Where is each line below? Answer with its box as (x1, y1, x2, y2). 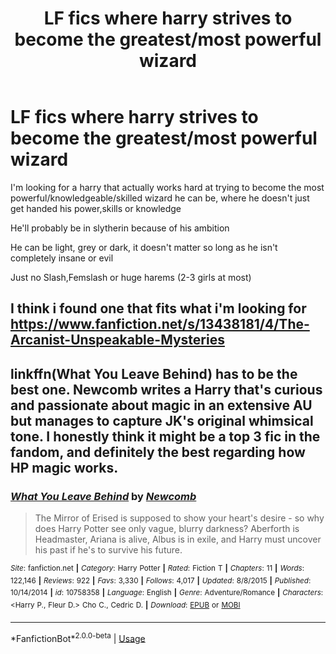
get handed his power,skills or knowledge (10, 202, 182, 214)
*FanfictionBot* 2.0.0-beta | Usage (10, 630, 146, 644)
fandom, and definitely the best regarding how (10, 443, 306, 461)
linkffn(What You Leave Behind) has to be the (10, 365, 298, 382)
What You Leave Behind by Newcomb (10, 489, 197, 503)
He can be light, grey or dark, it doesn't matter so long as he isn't (10, 241, 278, 253)
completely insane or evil (10, 252, 114, 264)
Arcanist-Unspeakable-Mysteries (10, 332, 225, 349)
